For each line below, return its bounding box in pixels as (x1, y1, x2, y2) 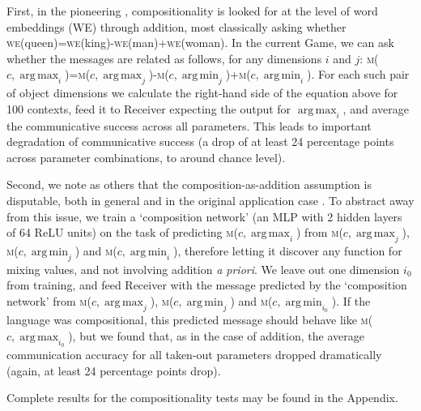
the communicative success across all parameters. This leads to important (6, 117, 372, 134)
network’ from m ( (6, 292, 91, 309)
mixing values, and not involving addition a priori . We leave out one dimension (6, 260, 400, 277)
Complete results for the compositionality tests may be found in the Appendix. (6, 389, 398, 406)
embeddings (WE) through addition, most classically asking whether (6, 18, 347, 35)
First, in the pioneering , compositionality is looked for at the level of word (6, 2, 378, 19)
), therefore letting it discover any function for (173, 242, 402, 259)
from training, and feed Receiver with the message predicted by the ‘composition (6, 276, 407, 293)
